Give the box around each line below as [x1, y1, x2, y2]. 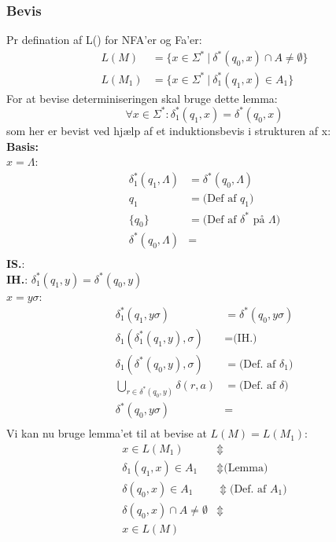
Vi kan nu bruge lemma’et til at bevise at [6, 425, 207, 441]
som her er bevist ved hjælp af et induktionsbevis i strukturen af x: [6, 122, 331, 138]
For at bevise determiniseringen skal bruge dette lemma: [6, 90, 278, 106]
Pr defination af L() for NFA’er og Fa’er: [6, 31, 202, 48]
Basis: [6, 137, 39, 154]
